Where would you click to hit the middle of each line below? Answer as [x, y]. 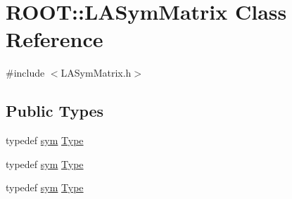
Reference [55, 39]
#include [25, 73]
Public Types [55, 111]
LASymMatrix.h [96, 73]
